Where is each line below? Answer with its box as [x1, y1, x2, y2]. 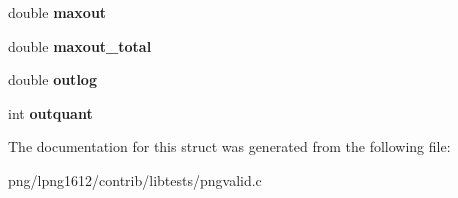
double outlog [8, 69, 97, 90]
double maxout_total [8, 35, 152, 56]
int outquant [8, 102, 93, 123]
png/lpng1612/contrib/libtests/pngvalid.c [8, 169, 262, 190]
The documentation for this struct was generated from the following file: [8, 136, 451, 157]
